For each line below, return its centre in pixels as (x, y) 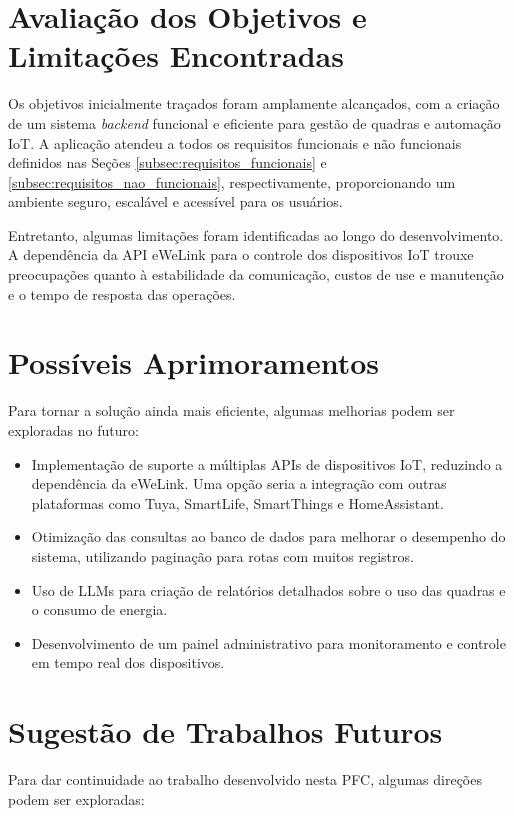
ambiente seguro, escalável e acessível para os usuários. (175, 201)
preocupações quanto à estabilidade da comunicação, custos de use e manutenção (256, 274)
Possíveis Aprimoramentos (193, 362)
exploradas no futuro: (73, 429)
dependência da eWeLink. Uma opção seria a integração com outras (239, 483)
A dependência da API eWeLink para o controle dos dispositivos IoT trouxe (241, 254)
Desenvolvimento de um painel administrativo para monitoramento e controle (268, 642)
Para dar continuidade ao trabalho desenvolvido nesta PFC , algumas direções (245, 779)
